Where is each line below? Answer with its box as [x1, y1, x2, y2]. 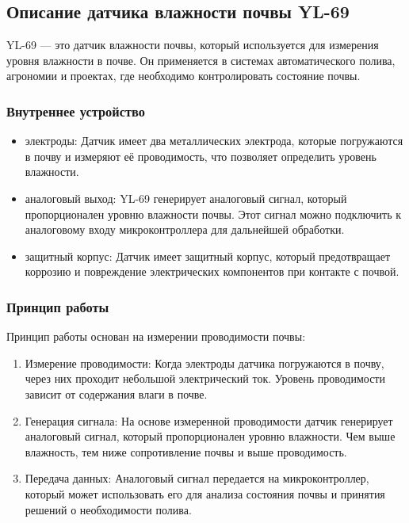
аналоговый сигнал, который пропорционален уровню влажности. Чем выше [25, 428, 396, 445]
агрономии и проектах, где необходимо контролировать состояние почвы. [6, 67, 361, 84]
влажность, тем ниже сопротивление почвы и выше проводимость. [25, 443, 347, 460]
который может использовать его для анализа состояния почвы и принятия [25, 485, 385, 502]
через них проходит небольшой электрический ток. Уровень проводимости [25, 370, 385, 387]
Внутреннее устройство [6, 101, 145, 120]
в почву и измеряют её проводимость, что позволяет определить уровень [25, 147, 377, 164]
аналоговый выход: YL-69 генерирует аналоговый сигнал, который [25, 189, 347, 206]
